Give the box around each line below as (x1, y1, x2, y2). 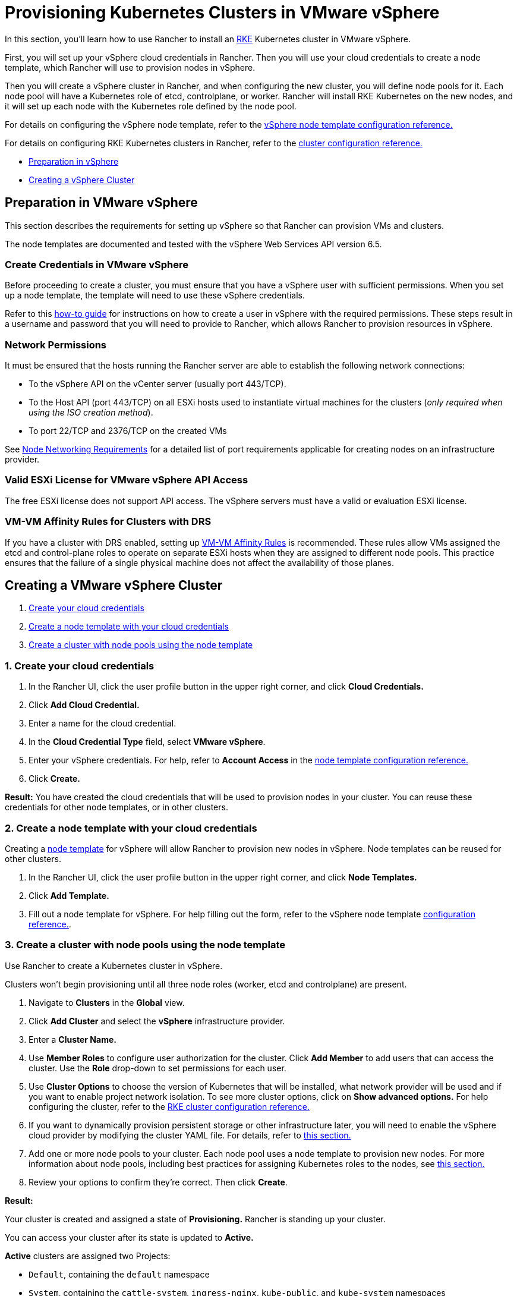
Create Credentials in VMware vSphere (5, 258, 188, 270)
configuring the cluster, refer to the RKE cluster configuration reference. (29, 1101, 310, 1112)
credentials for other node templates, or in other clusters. (5, 802, 228, 813)
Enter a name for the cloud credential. (29, 718, 176, 729)
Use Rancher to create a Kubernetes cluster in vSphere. (5, 960, 223, 971)
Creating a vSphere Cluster (29, 174, 135, 185)
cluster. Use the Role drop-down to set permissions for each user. (29, 1062, 286, 1073)
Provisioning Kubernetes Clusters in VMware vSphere (5, 2, 440, 23)
